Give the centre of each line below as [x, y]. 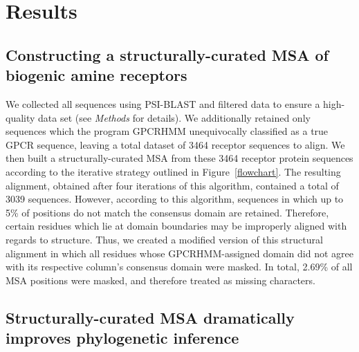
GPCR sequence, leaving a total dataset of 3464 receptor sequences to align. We [175, 144]
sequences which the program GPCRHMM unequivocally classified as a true [167, 131]
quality [20, 117]
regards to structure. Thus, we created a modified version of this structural [164, 239]
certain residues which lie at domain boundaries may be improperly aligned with [176, 226]
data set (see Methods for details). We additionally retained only [174, 117]
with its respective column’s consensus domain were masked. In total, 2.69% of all [179, 267]
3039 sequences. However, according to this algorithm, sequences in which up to [175, 199]
